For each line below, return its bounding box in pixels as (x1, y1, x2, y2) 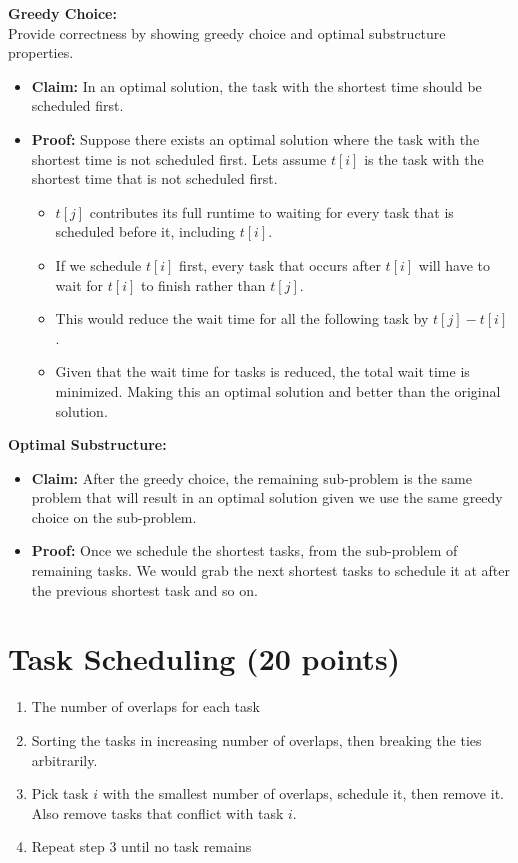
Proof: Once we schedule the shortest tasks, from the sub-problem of (31, 540, 458, 561)
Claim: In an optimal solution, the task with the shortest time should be (31, 75, 482, 96)
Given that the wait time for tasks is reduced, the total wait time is (55, 361, 470, 382)
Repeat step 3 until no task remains (31, 836, 252, 857)
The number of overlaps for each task (31, 696, 260, 717)
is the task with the (364, 148, 484, 169)
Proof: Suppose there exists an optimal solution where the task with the (31, 128, 480, 149)
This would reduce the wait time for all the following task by (55, 308, 429, 329)
